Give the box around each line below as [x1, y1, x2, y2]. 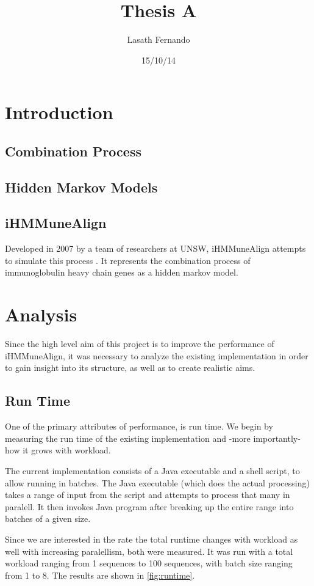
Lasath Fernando [127, 33, 190, 46]
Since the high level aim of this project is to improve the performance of [5, 337, 274, 350]
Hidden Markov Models [5, 177, 158, 196]
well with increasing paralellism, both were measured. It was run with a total [5, 544, 293, 557]
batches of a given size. [5, 512, 91, 525]
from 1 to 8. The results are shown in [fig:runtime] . [5, 568, 195, 581]
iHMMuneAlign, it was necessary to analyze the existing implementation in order [5, 349, 309, 362]
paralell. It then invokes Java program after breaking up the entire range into [5, 500, 294, 513]
